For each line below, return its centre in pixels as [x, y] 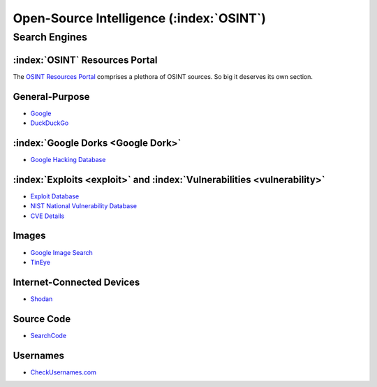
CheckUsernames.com [64, 372]
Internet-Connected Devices [76, 282]
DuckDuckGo [50, 123]
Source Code [42, 319]
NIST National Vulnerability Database [84, 206]
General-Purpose [51, 97]
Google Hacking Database [68, 159]
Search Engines [50, 37]
